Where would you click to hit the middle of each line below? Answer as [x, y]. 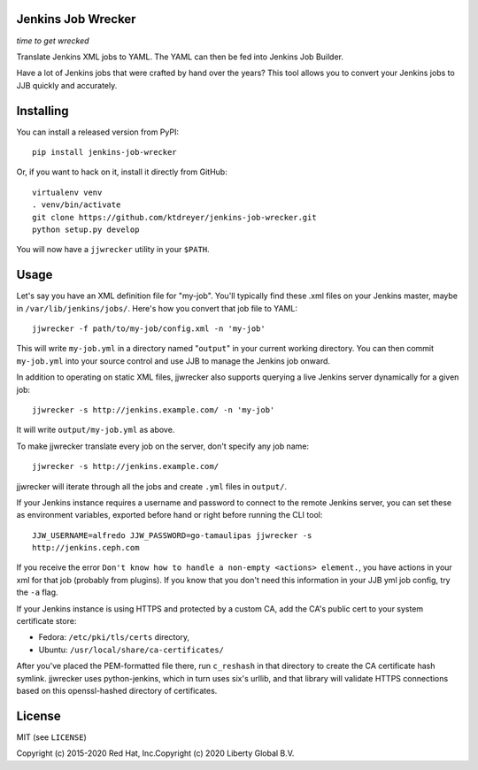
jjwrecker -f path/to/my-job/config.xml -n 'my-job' [149, 329]
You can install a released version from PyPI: [97, 132]
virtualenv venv [67, 192]
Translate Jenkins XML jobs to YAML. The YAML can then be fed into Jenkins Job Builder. [180, 57]
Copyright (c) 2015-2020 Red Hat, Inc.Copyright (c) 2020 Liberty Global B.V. [155, 753]
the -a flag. [37, 592]
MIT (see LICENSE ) [52, 737]
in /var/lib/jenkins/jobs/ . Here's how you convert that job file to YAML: [157, 308]
